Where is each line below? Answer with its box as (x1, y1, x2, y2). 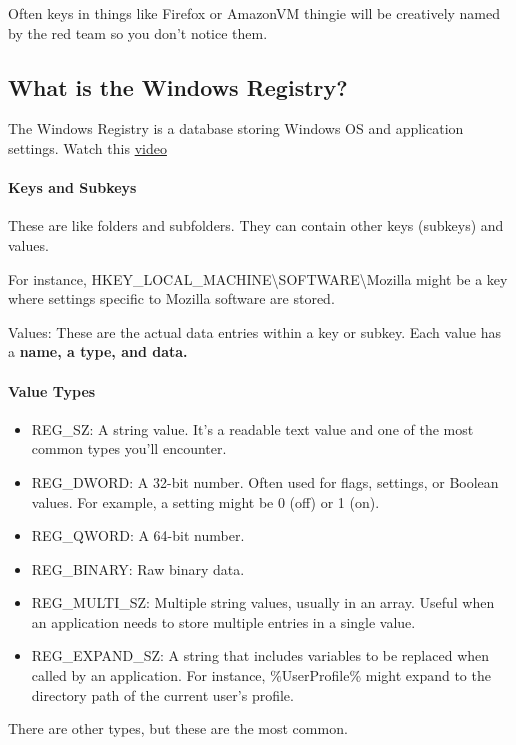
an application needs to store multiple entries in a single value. (31, 611, 416, 632)
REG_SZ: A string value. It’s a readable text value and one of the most (31, 418, 474, 439)
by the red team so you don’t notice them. (8, 22, 268, 43)
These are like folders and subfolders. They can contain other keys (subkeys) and (8, 215, 504, 236)
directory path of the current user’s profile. (31, 684, 294, 705)
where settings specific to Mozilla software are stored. (8, 288, 335, 309)
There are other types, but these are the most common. (8, 718, 348, 739)
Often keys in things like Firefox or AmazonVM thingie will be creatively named (8, 3, 501, 23)
